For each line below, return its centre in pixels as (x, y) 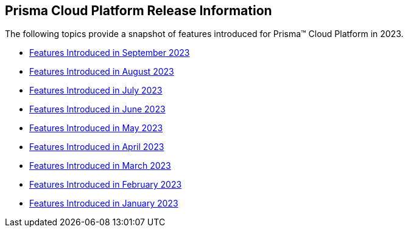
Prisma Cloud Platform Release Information (139, 11)
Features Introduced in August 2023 (102, 72)
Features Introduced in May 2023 (96, 128)
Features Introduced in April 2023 (97, 147)
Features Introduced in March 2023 (100, 166)
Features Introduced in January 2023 (104, 203)
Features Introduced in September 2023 (110, 53)
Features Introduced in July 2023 (96, 90)
